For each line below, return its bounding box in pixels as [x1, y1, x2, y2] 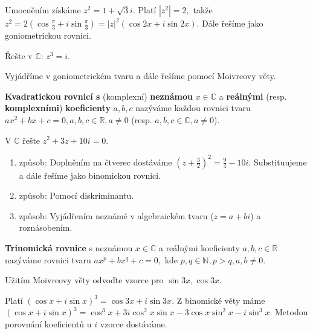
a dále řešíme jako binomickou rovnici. [19, 169, 161, 181]
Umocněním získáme [5, 4, 81, 16]
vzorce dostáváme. [100, 318, 167, 330]
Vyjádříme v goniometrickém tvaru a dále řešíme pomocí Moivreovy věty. [5, 69, 276, 82]
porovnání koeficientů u [5, 318, 92, 330]
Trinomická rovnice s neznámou [5, 242, 133, 254]
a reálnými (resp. [219, 89, 287, 102]
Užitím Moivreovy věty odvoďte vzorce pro [5, 274, 164, 286]
